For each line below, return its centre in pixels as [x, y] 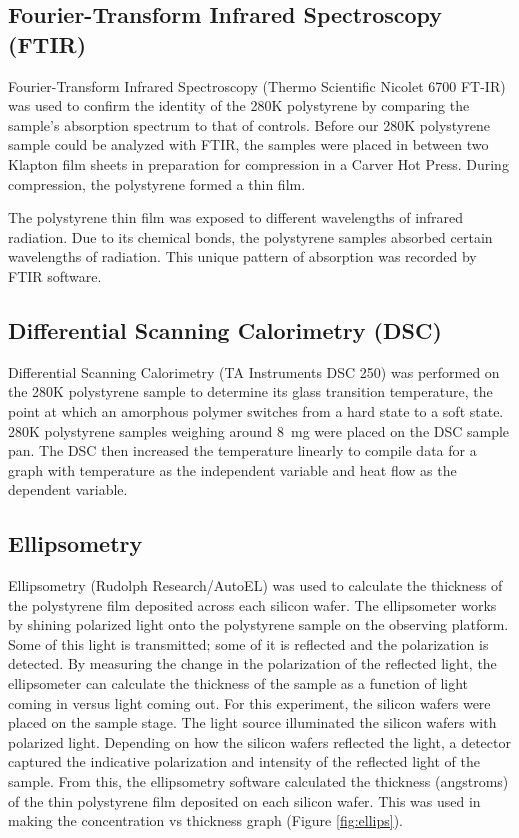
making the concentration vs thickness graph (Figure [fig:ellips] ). [205, 820]
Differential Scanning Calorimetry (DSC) [225, 329]
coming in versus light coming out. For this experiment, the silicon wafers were [249, 702]
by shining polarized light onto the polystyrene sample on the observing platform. [258, 624]
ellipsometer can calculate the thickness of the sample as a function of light [238, 683]
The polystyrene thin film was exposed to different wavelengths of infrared [236, 217]
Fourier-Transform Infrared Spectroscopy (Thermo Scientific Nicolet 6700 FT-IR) [257, 85]
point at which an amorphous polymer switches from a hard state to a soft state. [256, 410]
